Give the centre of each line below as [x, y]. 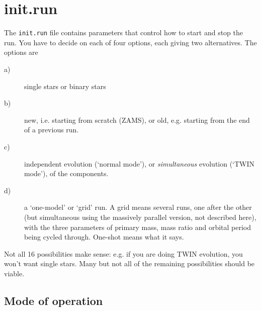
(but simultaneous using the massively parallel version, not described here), [140, 217]
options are [21, 52]
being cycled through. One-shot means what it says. [104, 237]
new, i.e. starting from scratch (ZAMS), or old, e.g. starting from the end [137, 120]
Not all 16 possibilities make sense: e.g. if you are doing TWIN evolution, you [123, 253]
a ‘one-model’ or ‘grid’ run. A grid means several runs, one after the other [138, 207]
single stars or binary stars [65, 86]
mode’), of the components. [66, 173]
